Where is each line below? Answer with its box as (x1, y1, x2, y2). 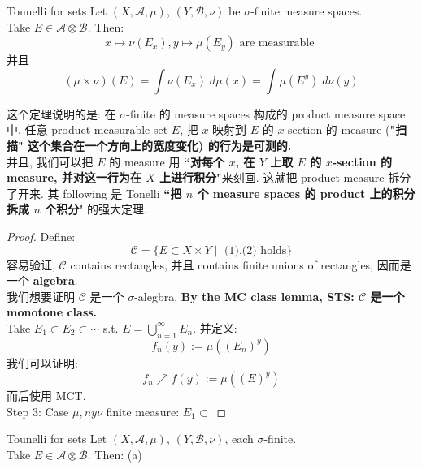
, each (224, 430, 254, 447)
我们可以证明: (7, 354, 78, 371)
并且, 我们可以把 (7, 153, 94, 170)
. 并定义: (193, 319, 237, 336)
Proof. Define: (7, 227, 76, 244)
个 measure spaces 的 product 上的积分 (197, 184, 415, 201)
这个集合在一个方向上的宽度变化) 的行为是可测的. (28, 136, 292, 153)
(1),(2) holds (224, 244, 287, 256)
